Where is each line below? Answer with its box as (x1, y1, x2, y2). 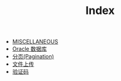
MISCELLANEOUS (12, 38, 58, 46)
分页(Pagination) (12, 53, 54, 60)
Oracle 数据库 (12, 45, 47, 52)
